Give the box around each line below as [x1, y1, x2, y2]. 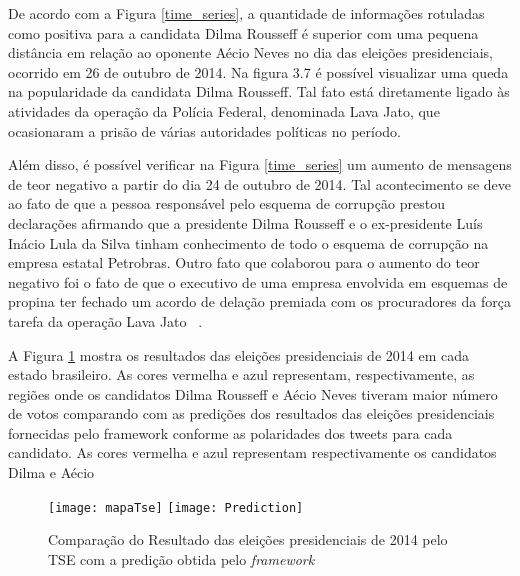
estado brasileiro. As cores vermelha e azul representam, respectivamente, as [8, 364, 475, 385]
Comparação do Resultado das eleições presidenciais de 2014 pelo [48, 529, 448, 550]
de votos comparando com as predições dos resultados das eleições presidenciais [8, 403, 495, 424]
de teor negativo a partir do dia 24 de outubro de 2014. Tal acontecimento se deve [8, 173, 512, 194]
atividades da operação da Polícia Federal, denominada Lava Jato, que [8, 100, 440, 121]
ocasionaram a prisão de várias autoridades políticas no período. [8, 120, 401, 141]
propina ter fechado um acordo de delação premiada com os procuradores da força [8, 291, 511, 312]
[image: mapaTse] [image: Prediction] [48, 500, 304, 515]
